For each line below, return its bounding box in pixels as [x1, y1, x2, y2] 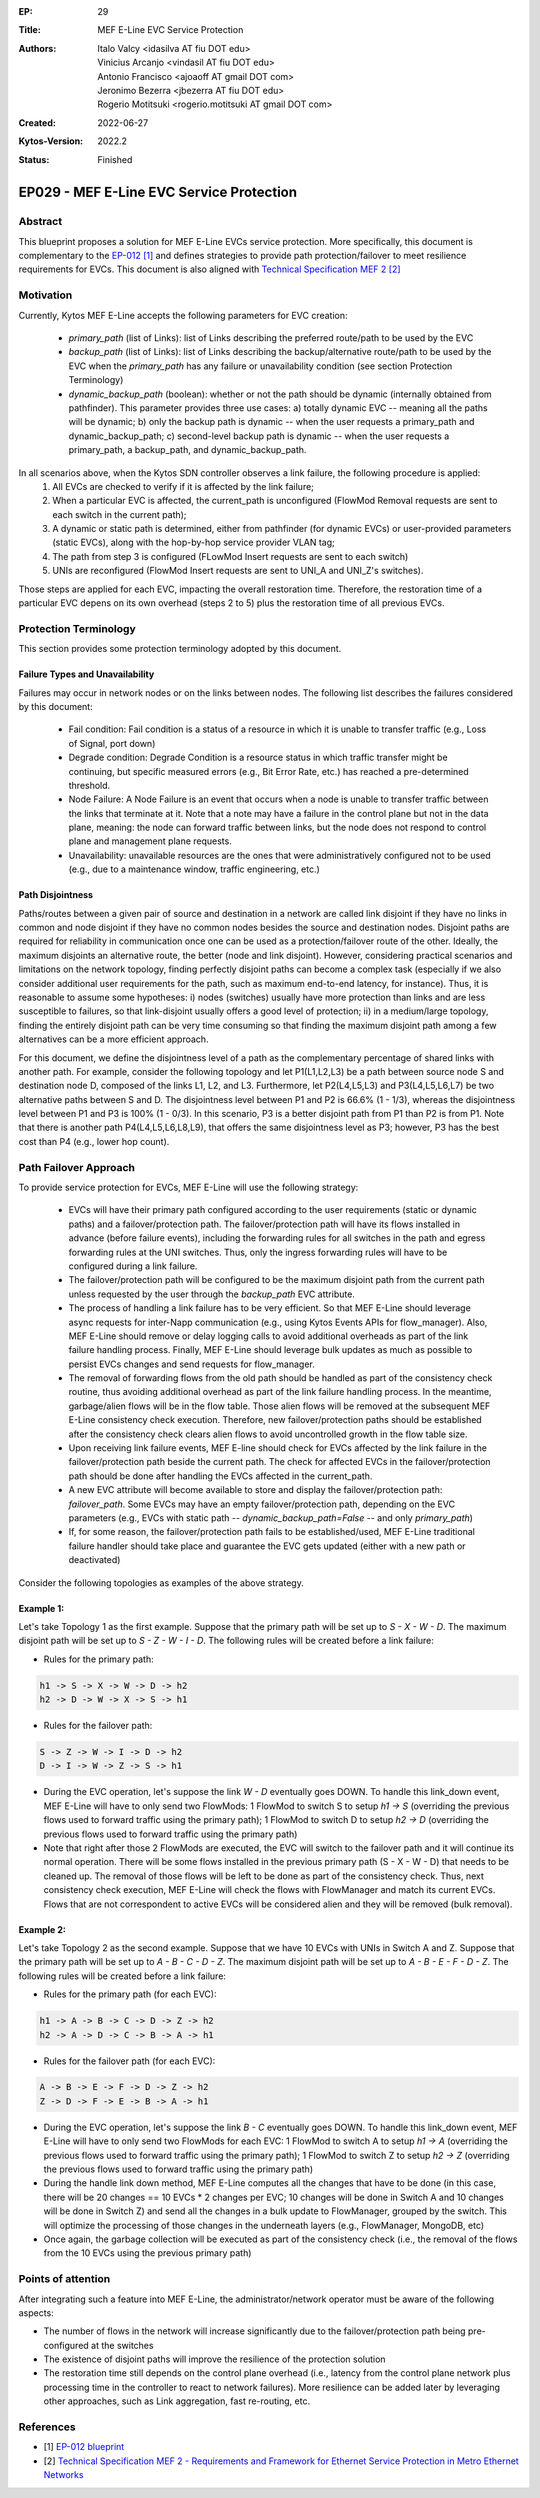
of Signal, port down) [68, 737, 156, 749]
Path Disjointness [18, 889, 94, 901]
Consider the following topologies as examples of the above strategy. [18, 1576, 304, 1589]
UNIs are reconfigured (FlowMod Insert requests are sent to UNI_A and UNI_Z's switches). [52, 565, 424, 577]
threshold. [68, 779, 111, 791]
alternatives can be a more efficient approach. [18, 1033, 209, 1045]
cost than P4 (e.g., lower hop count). [18, 1135, 170, 1147]
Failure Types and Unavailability [18, 668, 155, 680]
